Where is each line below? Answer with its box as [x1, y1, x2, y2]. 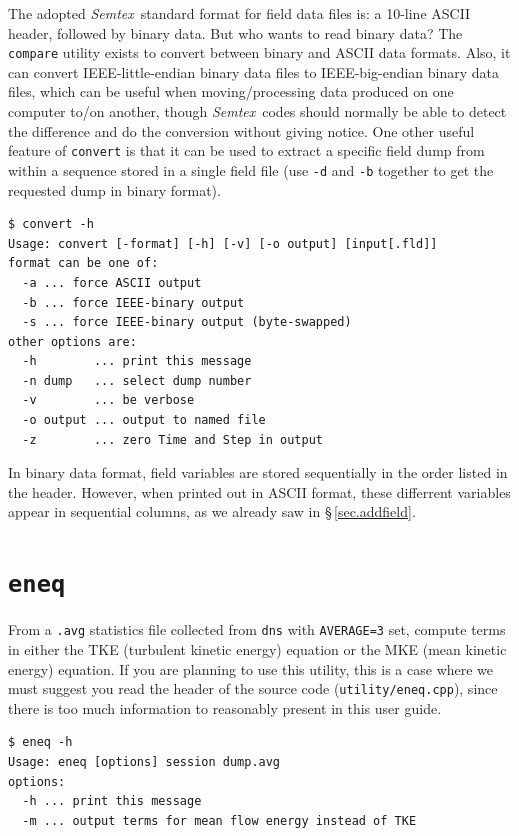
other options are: [8, 334, 137, 349]
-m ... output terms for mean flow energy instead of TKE [22, 813, 417, 828]
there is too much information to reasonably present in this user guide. [8, 697, 442, 718]
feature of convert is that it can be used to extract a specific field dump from [8, 140, 485, 161]
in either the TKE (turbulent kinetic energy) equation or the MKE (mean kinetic [8, 638, 507, 659]
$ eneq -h [8, 735, 73, 750]
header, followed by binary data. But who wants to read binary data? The [8, 22, 463, 43]
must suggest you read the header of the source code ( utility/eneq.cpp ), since [8, 678, 498, 699]
